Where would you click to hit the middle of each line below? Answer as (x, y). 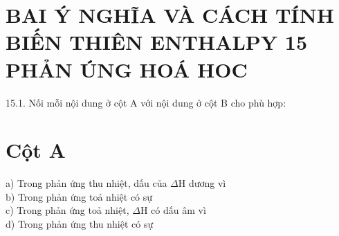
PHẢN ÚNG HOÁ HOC (127, 69)
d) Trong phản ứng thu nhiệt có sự (80, 224)
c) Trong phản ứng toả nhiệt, (67, 210)
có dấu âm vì (178, 210)
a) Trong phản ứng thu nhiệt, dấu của (86, 183)
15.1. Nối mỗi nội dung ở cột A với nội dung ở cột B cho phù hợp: (146, 102)
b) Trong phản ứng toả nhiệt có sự (79, 196)
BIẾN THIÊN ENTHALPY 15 (157, 42)
